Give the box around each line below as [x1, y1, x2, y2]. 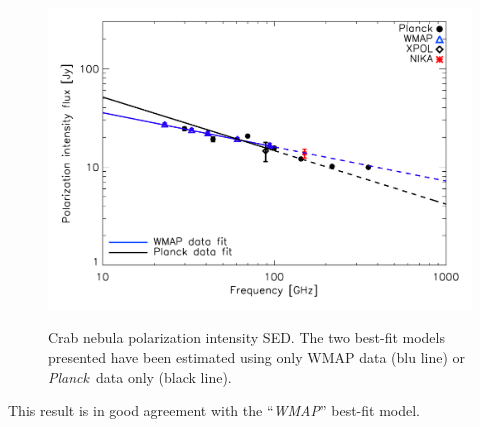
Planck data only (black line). [48, 366, 232, 387]
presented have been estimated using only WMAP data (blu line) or [48, 347, 466, 368]
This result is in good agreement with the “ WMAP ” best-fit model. [8, 400, 420, 421]
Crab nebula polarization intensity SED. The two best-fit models [48, 327, 445, 348]
